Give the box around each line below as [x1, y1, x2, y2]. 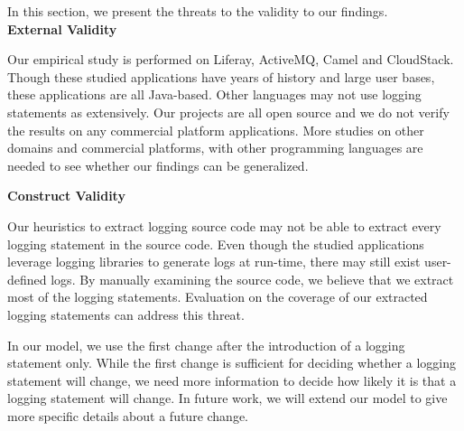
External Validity [7, 19, 117, 38]
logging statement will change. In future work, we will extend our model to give [7, 389, 448, 408]
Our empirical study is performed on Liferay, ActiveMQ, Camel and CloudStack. [7, 50, 454, 69]
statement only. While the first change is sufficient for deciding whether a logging [7, 353, 457, 372]
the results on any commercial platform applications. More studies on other [7, 120, 424, 139]
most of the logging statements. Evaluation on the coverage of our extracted [7, 287, 428, 306]
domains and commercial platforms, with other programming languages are [7, 138, 423, 157]
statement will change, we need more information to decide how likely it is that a [7, 370, 457, 389]
